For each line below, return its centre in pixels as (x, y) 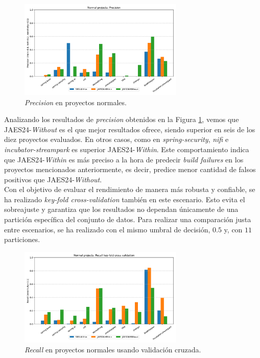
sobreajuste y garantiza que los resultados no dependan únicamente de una (121, 209)
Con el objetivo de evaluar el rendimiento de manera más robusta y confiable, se (130, 189)
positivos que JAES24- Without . (53, 179)
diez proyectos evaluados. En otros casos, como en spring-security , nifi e (116, 139)
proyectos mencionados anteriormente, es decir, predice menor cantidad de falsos (130, 169)
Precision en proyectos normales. (76, 102)
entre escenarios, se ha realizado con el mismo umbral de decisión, (107, 229)
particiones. (22, 239)
